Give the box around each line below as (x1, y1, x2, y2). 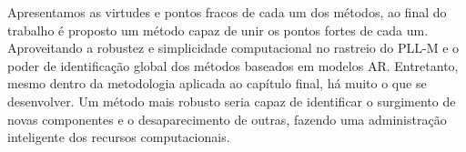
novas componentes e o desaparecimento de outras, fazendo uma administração (7, 109, 447, 128)
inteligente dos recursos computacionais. (7, 127, 230, 147)
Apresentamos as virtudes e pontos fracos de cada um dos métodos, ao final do (7, 3, 447, 21)
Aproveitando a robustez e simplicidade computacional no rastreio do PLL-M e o (7, 38, 460, 57)
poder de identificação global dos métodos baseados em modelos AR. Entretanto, (7, 56, 459, 75)
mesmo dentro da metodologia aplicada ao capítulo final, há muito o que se (7, 74, 427, 93)
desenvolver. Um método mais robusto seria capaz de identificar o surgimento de (7, 91, 456, 110)
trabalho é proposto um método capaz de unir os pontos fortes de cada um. (7, 20, 429, 39)
